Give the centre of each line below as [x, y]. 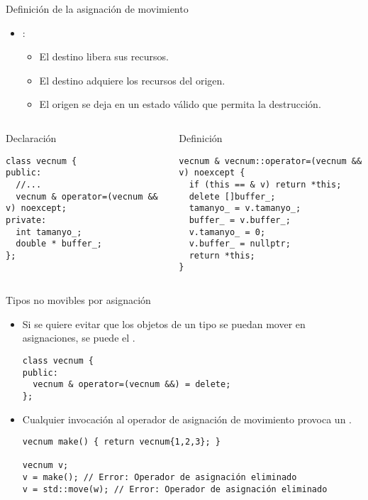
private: [26, 220]
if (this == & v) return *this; [265, 184]
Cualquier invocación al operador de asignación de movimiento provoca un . [187, 419]
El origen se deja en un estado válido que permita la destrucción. [180, 104]
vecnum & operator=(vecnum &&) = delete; [132, 385]
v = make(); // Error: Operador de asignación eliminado [160, 478]
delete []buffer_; [232, 196]
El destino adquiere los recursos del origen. [132, 80]
